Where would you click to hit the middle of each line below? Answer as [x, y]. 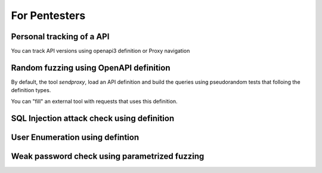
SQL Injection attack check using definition [93, 118]
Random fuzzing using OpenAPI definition [91, 67]
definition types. [31, 90]
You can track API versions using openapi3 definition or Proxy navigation [100, 51]
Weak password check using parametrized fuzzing [108, 156]
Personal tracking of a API [60, 37]
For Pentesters [48, 15]
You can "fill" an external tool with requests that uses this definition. [95, 101]
